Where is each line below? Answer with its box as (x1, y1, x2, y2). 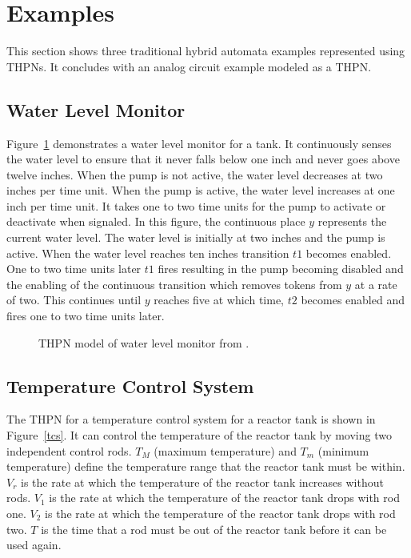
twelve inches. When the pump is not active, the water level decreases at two (6, 166, 383, 183)
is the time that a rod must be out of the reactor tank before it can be (41, 520, 387, 537)
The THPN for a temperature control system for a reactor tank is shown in (6, 411, 376, 428)
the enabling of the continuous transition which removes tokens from (6, 275, 342, 292)
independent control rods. (6, 442, 132, 459)
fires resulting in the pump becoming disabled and (158, 260, 404, 277)
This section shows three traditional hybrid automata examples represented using (6, 42, 405, 59)
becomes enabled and (301, 291, 405, 308)
